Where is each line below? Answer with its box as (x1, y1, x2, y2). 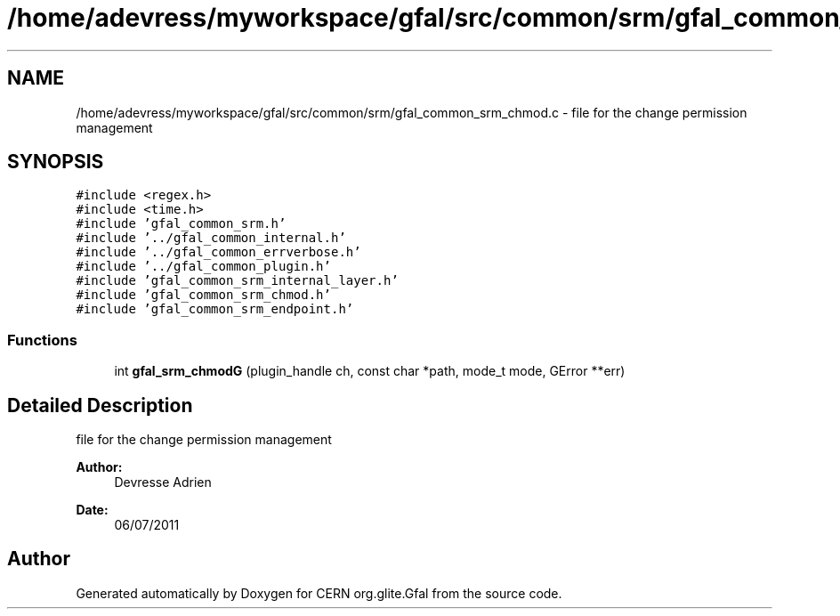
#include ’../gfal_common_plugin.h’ (76, 259, 331, 274)
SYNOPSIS (7, 150, 104, 174)
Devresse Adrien (114, 474, 212, 490)
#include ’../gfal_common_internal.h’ (76, 231, 346, 246)
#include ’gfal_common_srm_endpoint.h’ (76, 302, 354, 317)
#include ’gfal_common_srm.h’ (76, 216, 287, 231)
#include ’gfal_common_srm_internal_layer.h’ (76, 273, 399, 288)
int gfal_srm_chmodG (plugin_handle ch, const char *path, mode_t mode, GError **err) (114, 363, 626, 379)
